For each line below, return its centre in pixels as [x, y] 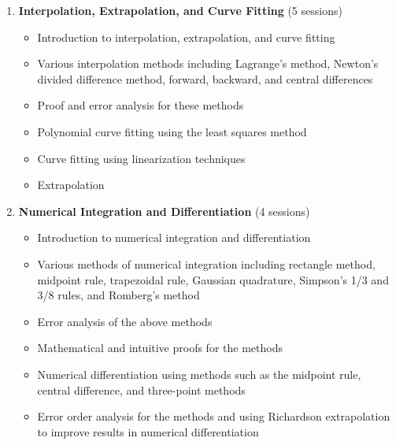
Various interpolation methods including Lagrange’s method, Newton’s [208, 63]
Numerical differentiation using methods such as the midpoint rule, [199, 374]
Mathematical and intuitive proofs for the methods [160, 348]
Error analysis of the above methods [125, 321]
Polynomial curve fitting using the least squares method [172, 131]
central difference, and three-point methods [141, 389]
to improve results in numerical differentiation [148, 431]
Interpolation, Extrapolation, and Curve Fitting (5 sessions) [180, 10]
